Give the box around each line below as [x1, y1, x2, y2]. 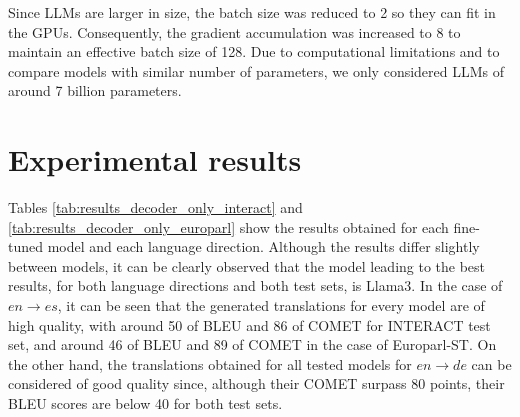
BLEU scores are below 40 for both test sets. [8, 393, 283, 414]
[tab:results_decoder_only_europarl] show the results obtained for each [8, 216, 449, 237]
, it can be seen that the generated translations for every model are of [57, 295, 485, 316]
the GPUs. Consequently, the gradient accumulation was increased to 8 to [8, 21, 461, 42]
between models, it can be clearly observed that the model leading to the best [8, 255, 486, 276]
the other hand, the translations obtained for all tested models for [8, 353, 412, 374]
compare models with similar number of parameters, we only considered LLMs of [8, 60, 505, 81]
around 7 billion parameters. [8, 80, 182, 101]
